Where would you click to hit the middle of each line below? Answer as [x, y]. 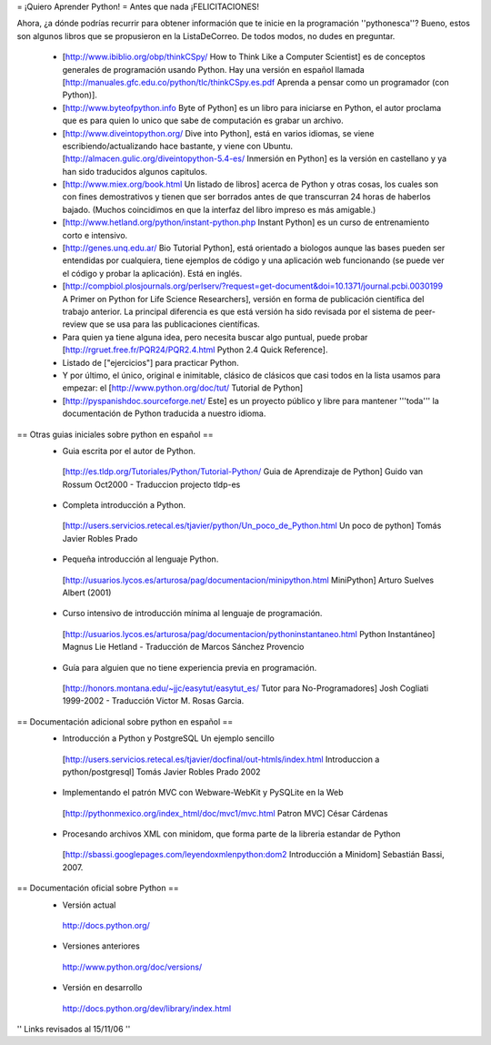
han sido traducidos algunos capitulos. [135, 171]
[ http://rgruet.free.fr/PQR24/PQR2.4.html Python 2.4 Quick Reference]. [195, 350]
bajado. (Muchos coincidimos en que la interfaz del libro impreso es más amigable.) [219, 209]
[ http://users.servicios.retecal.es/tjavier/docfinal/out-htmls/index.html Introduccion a [221, 759]
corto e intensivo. [95, 235]
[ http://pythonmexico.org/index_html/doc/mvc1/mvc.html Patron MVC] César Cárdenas [225, 813]
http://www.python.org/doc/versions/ [132, 967]
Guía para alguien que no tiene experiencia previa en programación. [190, 667]
